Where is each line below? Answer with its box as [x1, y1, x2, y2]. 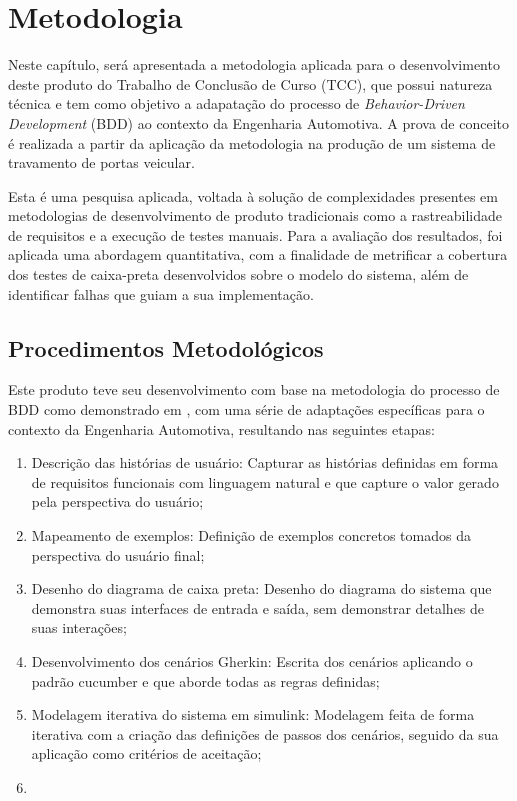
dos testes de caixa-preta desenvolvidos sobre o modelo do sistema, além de [8, 264, 469, 285]
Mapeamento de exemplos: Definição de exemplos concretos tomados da [31, 525, 471, 546]
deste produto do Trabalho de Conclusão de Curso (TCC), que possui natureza [8, 73, 493, 94]
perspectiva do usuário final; [31, 544, 205, 565]
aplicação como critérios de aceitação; [31, 743, 262, 764]
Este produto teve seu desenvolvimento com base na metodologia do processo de [8, 379, 500, 400]
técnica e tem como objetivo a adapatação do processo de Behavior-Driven [8, 93, 465, 114]
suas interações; [31, 617, 127, 638]
